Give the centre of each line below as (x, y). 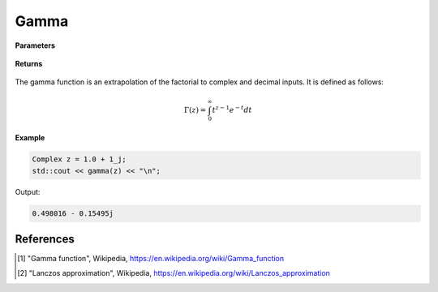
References (45, 239)
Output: (28, 191)
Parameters (35, 45)
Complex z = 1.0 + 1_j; (79, 159)
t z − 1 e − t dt (232, 109)
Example (30, 138)
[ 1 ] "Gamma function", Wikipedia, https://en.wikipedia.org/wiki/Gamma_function (150, 259)
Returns (29, 63)
